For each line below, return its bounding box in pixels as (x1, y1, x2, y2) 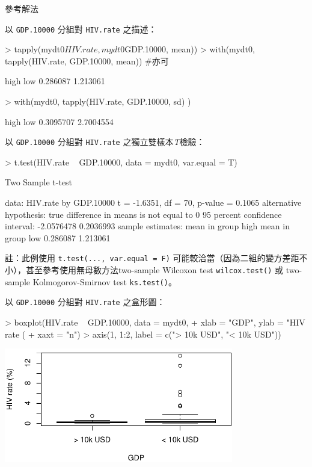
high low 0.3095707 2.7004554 (5, 115, 114, 128)
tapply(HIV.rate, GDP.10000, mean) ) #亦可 (5, 54, 169, 67)
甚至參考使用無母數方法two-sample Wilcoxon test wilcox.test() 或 (25, 264, 284, 276)
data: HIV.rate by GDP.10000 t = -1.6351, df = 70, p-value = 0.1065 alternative (5, 196, 302, 209)
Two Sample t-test (5, 176, 73, 188)
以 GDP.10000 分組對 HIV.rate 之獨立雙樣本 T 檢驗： (5, 135, 205, 148)
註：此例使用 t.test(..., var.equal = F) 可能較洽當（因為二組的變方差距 (5, 252, 299, 264)
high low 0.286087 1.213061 (5, 75, 105, 87)
